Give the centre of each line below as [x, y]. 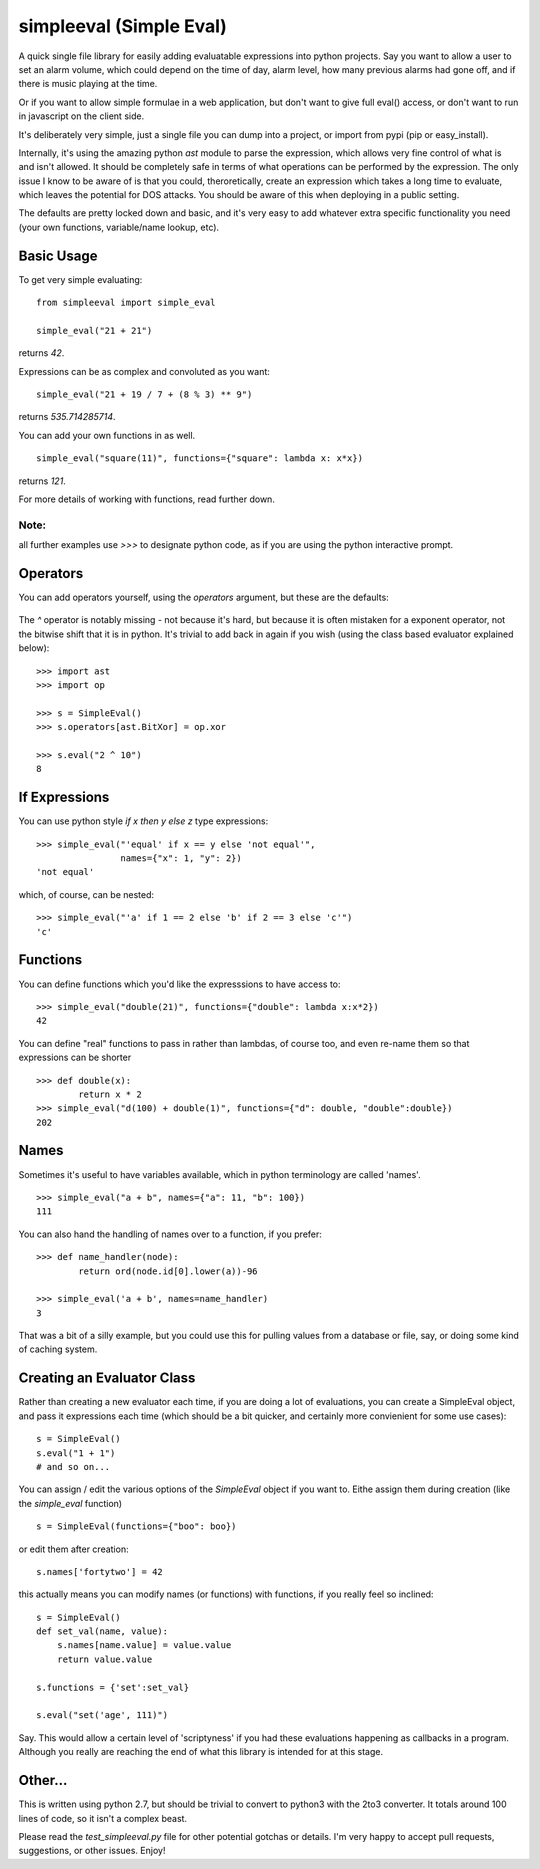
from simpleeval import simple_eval [126, 303]
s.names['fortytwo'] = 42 [100, 1571]
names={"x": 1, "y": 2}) [181, 858]
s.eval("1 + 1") [76, 1453]
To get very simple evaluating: [80, 279]
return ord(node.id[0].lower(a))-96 [168, 1271]
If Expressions [64, 797]
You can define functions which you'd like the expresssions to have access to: [179, 984]
